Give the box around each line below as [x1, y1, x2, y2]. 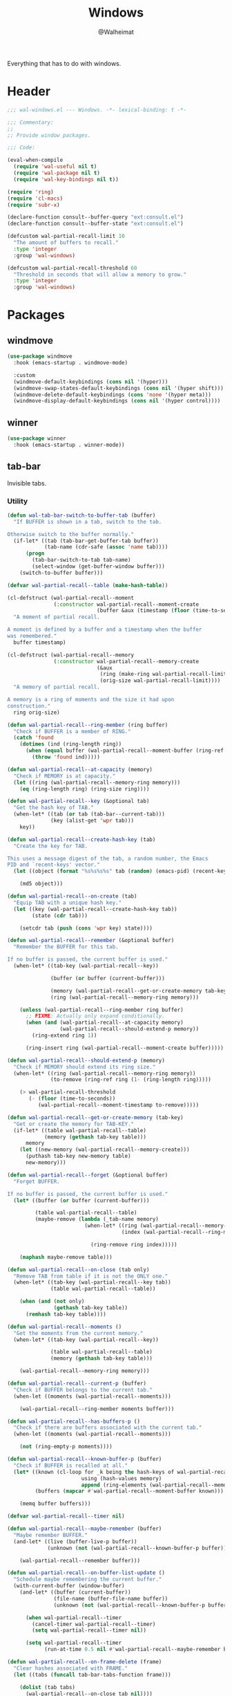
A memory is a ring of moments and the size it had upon [7, 697, 175, 703]
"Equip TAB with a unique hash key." [13, 899, 122, 906]
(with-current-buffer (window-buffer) [13, 1583, 126, 1589]
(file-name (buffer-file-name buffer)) [53, 1595, 168, 1602]
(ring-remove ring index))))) [90, 1241, 177, 1248]
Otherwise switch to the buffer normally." [7, 531, 135, 537]
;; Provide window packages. [7, 131, 91, 139]
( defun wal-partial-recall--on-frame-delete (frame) [7, 1659, 162, 1666]
